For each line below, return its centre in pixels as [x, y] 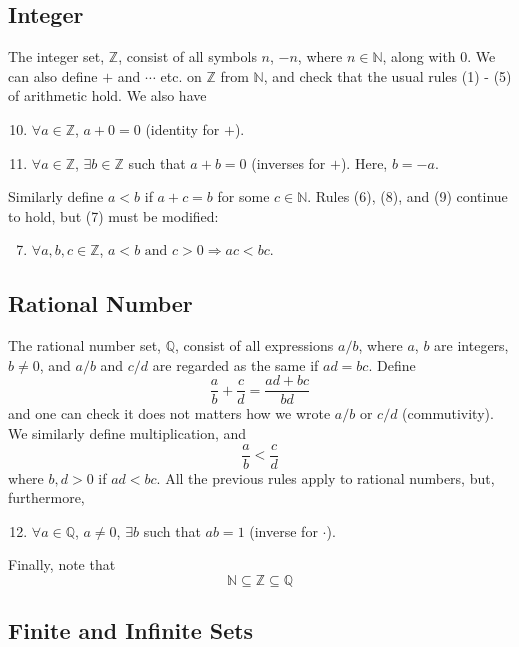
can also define [53, 75]
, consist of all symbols [187, 56]
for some [243, 196]
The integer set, [56, 56]
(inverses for [288, 162]
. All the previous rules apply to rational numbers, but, [325, 477]
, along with [419, 56]
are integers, [471, 345]
